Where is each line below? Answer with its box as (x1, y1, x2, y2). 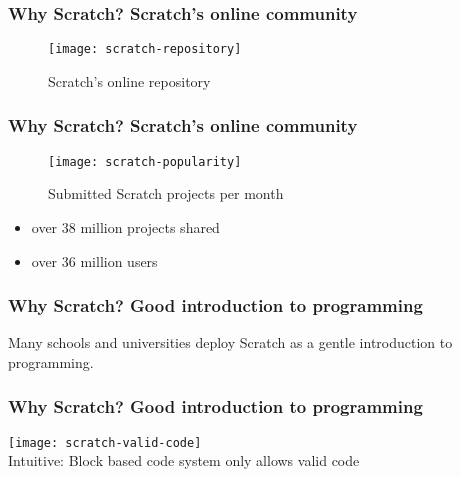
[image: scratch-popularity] (48, 154, 242, 169)
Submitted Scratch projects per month (48, 183, 284, 204)
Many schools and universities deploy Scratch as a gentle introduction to (8, 332, 453, 353)
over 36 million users (31, 250, 158, 271)
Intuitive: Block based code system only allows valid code (8, 450, 360, 471)
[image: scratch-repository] (48, 42, 242, 57)
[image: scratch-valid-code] (8, 435, 202, 450)
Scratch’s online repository (48, 70, 211, 91)
